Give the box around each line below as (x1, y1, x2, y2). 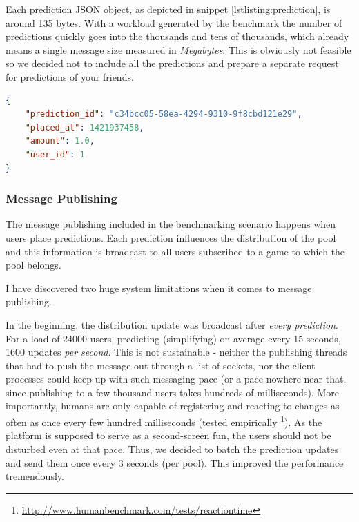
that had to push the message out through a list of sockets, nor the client (6, 358, 316, 372)
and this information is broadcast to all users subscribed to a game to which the (6, 244, 345, 258)
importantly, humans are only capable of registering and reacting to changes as (6, 398, 340, 413)
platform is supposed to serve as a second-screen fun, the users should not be (6, 428, 331, 443)
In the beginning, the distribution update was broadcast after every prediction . (6, 317, 339, 331)
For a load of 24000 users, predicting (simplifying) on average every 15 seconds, (6, 331, 341, 345)
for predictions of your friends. (6, 69, 134, 84)
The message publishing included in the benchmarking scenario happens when (6, 217, 336, 231)
